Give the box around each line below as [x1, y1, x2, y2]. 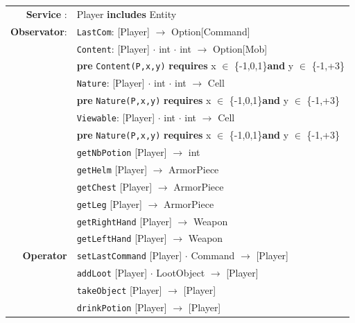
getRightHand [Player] [76, 213, 172, 228]
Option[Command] [171, 24, 250, 38]
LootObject [156, 265, 205, 280]
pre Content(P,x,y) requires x [76, 58, 216, 73]
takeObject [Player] [76, 283, 162, 297]
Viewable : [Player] [76, 110, 155, 125]
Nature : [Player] [76, 76, 145, 90]
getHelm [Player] [76, 161, 148, 176]
